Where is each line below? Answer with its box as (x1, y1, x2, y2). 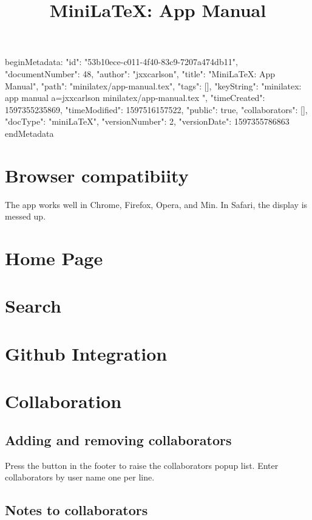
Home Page (5, 246, 103, 271)
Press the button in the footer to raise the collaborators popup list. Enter (5, 459, 279, 471)
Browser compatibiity (5, 162, 189, 187)
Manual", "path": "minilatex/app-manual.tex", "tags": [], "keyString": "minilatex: (5, 79, 302, 92)
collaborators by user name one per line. (5, 471, 155, 484)
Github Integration (5, 341, 168, 366)
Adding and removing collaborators (5, 430, 232, 449)
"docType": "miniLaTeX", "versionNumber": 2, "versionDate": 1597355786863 (5, 115, 290, 128)
